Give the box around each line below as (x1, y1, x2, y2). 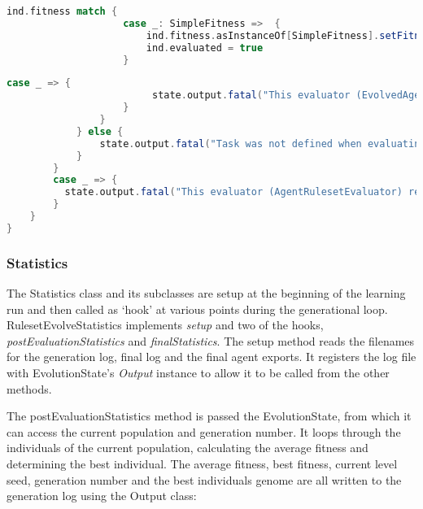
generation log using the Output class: (7, 487, 197, 504)
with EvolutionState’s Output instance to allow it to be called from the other (7, 363, 390, 381)
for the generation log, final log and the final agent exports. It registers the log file (7, 348, 416, 365)
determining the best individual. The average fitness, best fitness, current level (7, 455, 398, 472)
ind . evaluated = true (146, 41, 264, 54)
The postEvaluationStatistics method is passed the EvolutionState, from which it (7, 407, 412, 424)
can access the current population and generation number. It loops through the (7, 423, 401, 440)
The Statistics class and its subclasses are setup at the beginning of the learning (7, 284, 406, 301)
